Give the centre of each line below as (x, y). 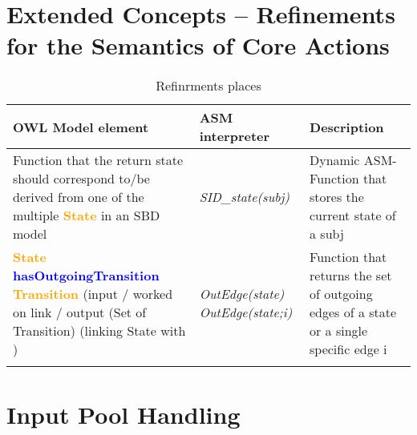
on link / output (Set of (80, 312)
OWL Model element (81, 127)
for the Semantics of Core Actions (198, 45)
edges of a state (353, 312)
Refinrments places (208, 86)
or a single (339, 331)
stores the (337, 197)
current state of (353, 215)
